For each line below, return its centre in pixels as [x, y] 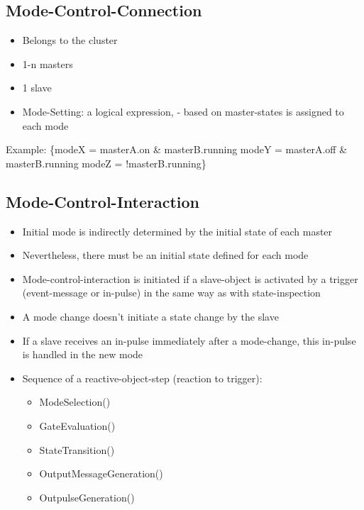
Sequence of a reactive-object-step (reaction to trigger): [142, 378]
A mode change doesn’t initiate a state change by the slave [150, 316]
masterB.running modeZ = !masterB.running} [106, 163]
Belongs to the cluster [70, 40]
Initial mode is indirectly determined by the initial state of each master [177, 231]
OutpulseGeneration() [87, 497]
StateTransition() [77, 449]
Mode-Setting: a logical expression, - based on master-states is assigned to [183, 111]
